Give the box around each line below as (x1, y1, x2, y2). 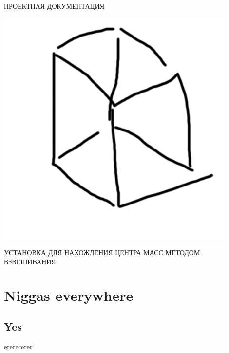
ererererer (4, 341, 33, 352)
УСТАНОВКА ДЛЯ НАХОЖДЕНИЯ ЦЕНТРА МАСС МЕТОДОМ (4, 247, 200, 257)
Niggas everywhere (4, 285, 134, 305)
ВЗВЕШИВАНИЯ (4, 257, 56, 267)
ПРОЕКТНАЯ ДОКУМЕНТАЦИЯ (4, 1, 105, 11)
